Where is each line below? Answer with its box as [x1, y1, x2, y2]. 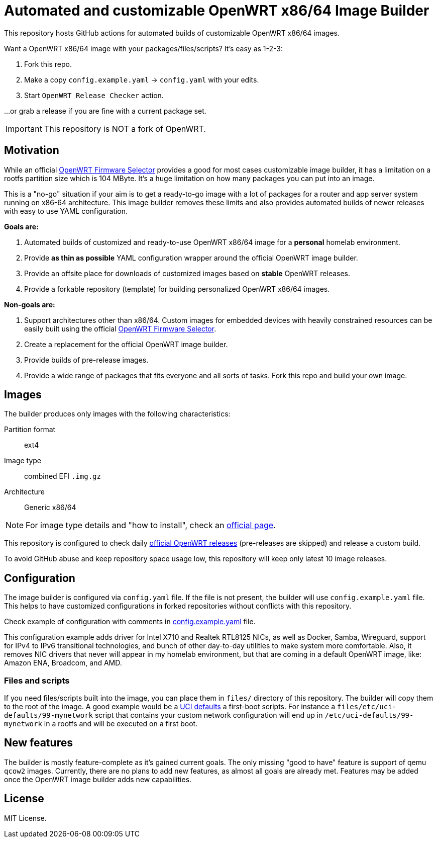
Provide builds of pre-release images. [24, 355, 149, 364]
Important [6, 123, 42, 134]
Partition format [4, 425, 56, 434]
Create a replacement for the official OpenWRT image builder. [24, 340, 228, 349]
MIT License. [4, 813, 47, 822]
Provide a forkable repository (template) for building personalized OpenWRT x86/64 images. [24, 284, 330, 293]
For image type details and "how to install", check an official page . [26, 520, 276, 531]
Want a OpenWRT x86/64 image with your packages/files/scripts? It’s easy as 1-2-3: [4, 44, 283, 53]
